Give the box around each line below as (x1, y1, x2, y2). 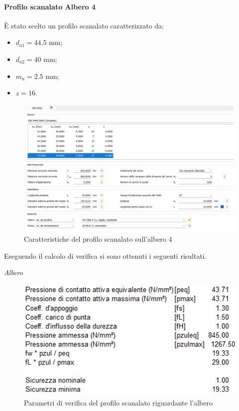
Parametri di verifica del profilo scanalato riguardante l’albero (24, 397, 213, 408)
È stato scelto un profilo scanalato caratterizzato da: (4, 20, 164, 30)
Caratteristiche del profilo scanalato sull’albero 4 (24, 234, 172, 244)
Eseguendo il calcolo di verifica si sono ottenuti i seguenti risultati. (4, 250, 207, 261)
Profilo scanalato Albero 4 (4, 1, 96, 11)
